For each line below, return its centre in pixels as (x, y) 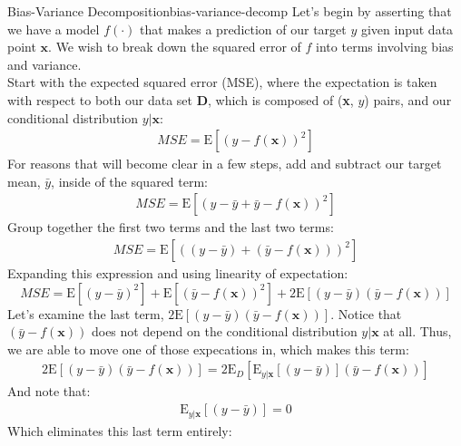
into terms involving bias (385, 47)
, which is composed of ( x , (281, 99)
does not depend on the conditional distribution (224, 331)
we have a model (54, 29)
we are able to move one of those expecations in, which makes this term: (208, 349)
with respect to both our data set (100, 99)
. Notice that (366, 313)
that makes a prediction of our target (243, 29)
